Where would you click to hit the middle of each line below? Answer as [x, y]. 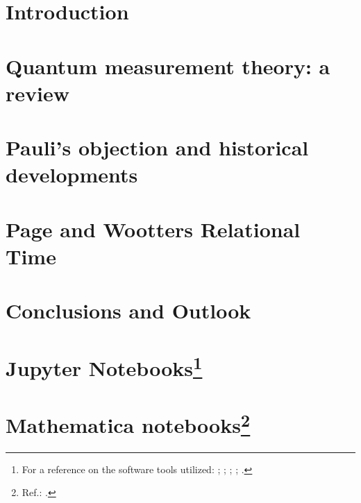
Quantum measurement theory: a [168, 66]
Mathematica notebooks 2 [128, 424]
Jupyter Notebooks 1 [104, 366]
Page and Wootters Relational [153, 229]
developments [72, 174]
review [37, 93]
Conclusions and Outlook [128, 310]
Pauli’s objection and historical [157, 147]
